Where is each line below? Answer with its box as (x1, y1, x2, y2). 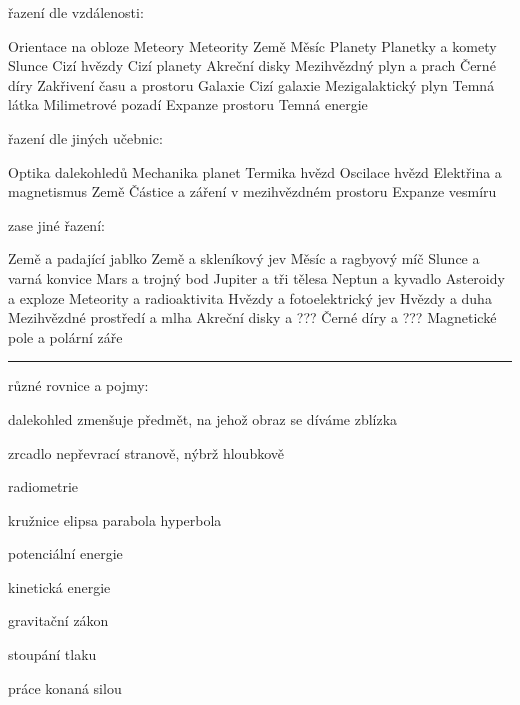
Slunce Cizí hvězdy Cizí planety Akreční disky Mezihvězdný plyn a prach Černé (8, 55, 496, 76)
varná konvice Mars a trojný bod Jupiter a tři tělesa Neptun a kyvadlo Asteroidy (8, 267, 505, 288)
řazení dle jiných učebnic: (8, 127, 163, 148)
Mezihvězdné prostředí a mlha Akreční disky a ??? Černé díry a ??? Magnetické (8, 307, 497, 328)
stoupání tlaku (8, 644, 97, 665)
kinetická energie (8, 576, 111, 597)
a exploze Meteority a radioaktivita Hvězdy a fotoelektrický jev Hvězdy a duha (8, 287, 492, 308)
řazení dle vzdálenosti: (8, 2, 144, 22)
